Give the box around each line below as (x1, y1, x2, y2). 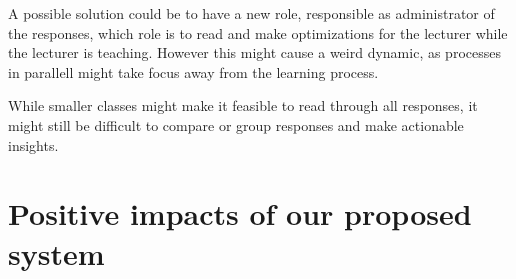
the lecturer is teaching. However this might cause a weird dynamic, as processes (8, 42, 501, 63)
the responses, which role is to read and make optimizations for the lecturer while (8, 22, 508, 43)
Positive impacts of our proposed (8, 193, 472, 234)
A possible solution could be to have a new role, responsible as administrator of (8, 3, 495, 23)
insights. (8, 134, 59, 155)
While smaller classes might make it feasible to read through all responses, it (8, 95, 478, 116)
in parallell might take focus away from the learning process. (8, 61, 379, 82)
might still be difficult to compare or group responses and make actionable (8, 114, 464, 135)
